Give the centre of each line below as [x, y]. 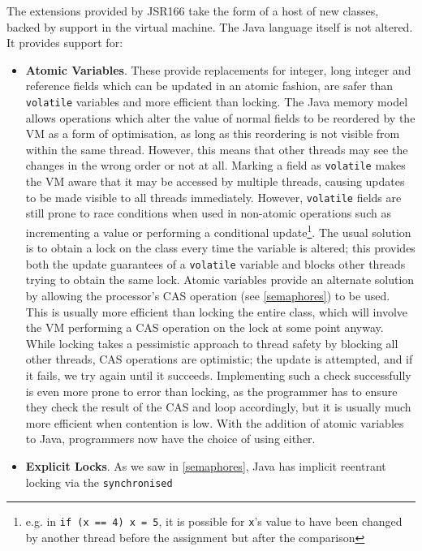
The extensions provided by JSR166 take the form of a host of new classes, [193, 11]
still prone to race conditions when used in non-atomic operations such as [208, 213]
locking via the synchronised [99, 482]
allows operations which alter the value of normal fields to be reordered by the [220, 117]
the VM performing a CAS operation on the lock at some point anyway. [205, 327]
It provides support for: [65, 43]
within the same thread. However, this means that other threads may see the [217, 149]
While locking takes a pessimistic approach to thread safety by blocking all [212, 343]
